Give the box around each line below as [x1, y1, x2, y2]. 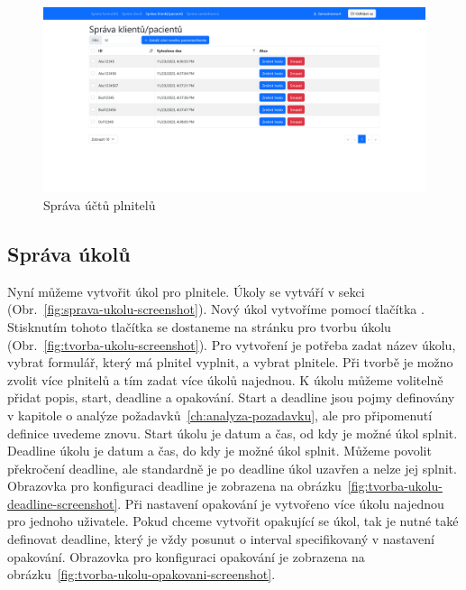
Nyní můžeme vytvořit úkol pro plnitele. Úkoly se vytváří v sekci [7, 281, 365, 300]
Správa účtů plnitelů [43, 195, 156, 214]
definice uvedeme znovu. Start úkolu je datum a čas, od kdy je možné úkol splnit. [7, 423, 458, 442]
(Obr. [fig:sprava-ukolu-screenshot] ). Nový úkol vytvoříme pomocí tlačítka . [7, 300, 425, 318]
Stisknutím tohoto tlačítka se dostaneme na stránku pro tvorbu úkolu [7, 317, 391, 336]
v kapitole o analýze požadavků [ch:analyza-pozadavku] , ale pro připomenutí [7, 405, 433, 424]
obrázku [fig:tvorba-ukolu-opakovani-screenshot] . [7, 565, 276, 584]
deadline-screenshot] [7, 493, 118, 512]
